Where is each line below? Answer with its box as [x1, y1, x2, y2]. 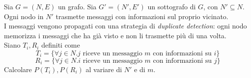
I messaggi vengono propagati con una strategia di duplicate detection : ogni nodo [4, 21, 247, 31]
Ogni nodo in [4, 11, 44, 21]
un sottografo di [147, 1, 196, 11]
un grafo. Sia [57, 1, 97, 11]
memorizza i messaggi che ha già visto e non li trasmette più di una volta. [4, 30, 226, 40]
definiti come [41, 40, 80, 50]
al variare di [85, 64, 122, 74]
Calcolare [4, 64, 32, 74]
